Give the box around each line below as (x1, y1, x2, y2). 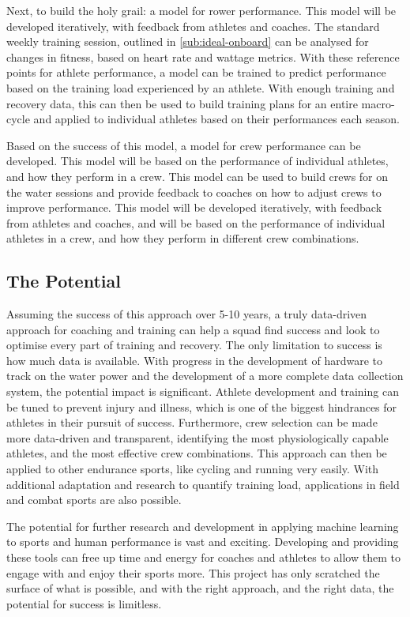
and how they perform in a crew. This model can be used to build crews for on (6, 167, 389, 184)
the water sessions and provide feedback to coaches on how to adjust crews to (6, 183, 382, 200)
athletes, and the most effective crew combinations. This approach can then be (6, 445, 387, 461)
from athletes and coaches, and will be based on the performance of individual (6, 214, 386, 231)
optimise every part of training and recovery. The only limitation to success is (6, 337, 382, 353)
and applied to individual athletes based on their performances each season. (33, 111, 400, 127)
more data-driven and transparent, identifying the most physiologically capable (6, 429, 389, 446)
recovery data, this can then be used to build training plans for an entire (6, 95, 358, 111)
